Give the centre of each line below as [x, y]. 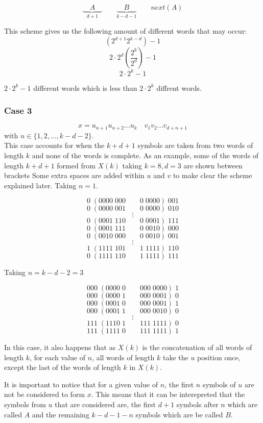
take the [175, 357]
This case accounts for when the [54, 145]
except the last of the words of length [63, 367]
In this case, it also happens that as [60, 347]
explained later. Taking [40, 185]
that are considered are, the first [105, 404]
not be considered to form [45, 394]
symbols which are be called [179, 414]
